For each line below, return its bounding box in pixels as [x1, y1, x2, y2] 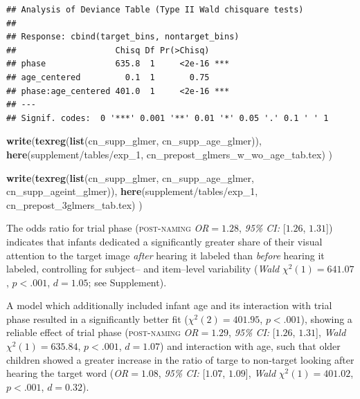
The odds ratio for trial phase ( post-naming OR [6, 221, 209, 235]
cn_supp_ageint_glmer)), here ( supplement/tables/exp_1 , [6, 184, 258, 198]
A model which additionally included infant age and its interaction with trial [6, 298, 332, 313]
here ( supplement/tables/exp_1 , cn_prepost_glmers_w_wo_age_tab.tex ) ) [6, 147, 332, 161]
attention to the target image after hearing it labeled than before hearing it [6, 248, 325, 262]
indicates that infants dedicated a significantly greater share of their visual [6, 234, 323, 248]
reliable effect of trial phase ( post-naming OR [6, 325, 199, 340]
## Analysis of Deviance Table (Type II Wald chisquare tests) [6, 5, 304, 15]
